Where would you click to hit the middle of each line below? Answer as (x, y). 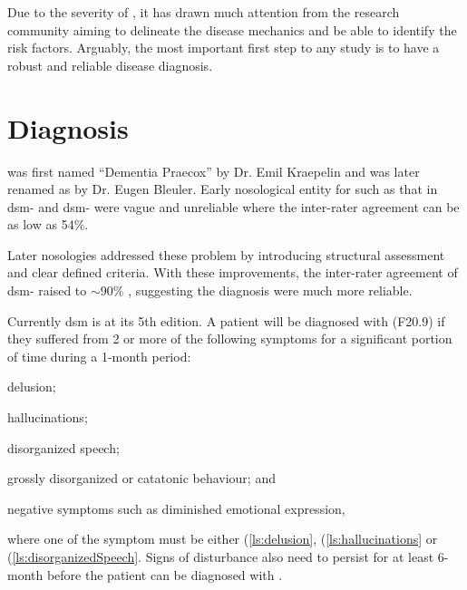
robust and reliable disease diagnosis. (110, 65)
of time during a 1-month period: (99, 356)
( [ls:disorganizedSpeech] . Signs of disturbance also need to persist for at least (221, 556)
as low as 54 (41, 224)
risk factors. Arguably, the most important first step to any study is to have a (224, 48)
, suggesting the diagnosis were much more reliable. (270, 290)
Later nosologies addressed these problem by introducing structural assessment (226, 254)
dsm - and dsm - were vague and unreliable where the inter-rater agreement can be (233, 206)
